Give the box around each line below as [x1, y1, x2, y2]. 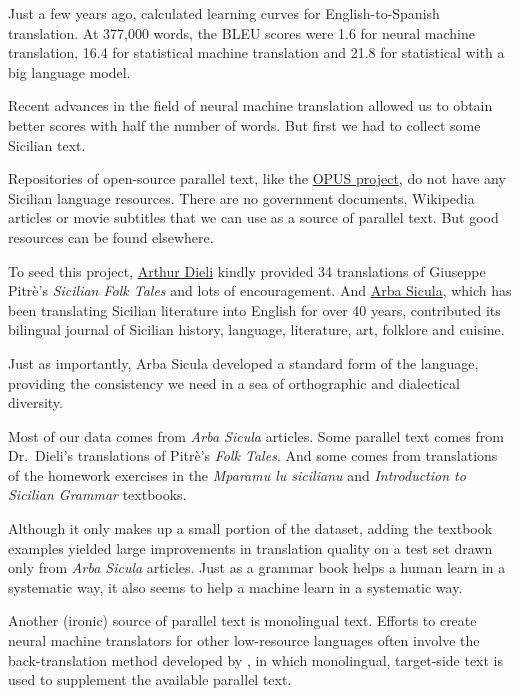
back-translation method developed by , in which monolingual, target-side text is [8, 649, 504, 670]
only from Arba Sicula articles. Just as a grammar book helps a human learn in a [8, 557, 506, 578]
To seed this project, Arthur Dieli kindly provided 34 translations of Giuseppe [8, 260, 486, 281]
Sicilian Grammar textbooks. [8, 484, 187, 505]
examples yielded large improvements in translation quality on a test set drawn [8, 537, 493, 558]
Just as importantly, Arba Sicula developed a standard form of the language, [8, 352, 479, 373]
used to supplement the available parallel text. [8, 669, 292, 690]
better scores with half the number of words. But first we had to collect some [8, 114, 481, 135]
